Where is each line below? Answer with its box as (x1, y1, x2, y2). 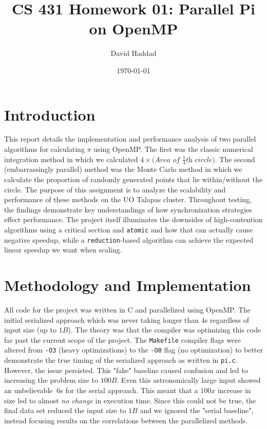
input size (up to (4, 324, 56, 335)
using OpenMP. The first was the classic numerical (93, 144, 253, 154)
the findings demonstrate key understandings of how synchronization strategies (4, 204, 252, 215)
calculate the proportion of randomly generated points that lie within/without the (4, 174, 263, 185)
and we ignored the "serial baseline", (140, 405, 254, 416)
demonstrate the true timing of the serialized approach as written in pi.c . (4, 355, 238, 365)
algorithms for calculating (4, 144, 85, 154)
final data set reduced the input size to (4, 405, 126, 416)
